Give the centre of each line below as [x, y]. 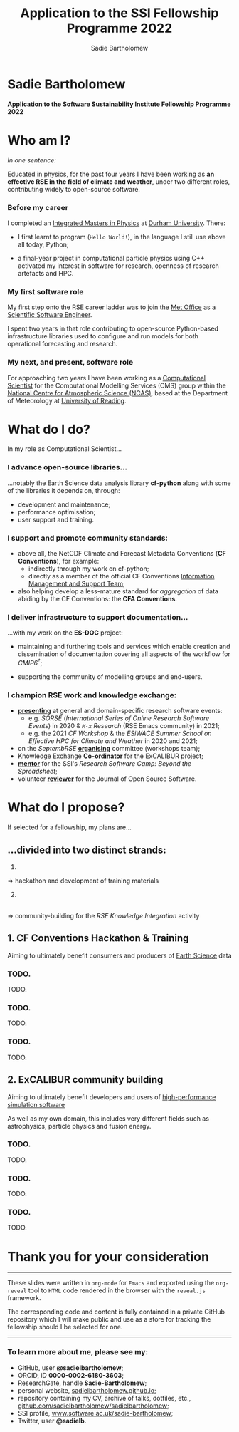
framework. [24, 1298]
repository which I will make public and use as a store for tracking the [109, 1319]
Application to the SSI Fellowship [119, 13]
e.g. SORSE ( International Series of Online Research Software [119, 718]
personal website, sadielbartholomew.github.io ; [87, 1390]
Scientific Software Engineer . [50, 315]
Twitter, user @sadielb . [52, 1421]
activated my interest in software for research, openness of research [118, 266]
